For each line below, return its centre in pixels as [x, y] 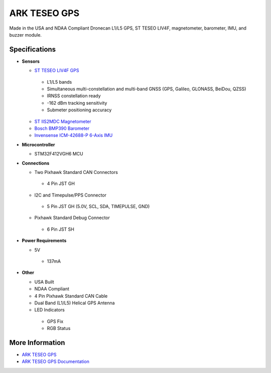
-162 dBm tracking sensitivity [77, 103]
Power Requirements [44, 241]
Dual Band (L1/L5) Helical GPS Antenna [75, 303]
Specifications [33, 49]
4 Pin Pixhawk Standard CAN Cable [71, 296]
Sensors [31, 61]
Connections [36, 163]
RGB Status [59, 328]
